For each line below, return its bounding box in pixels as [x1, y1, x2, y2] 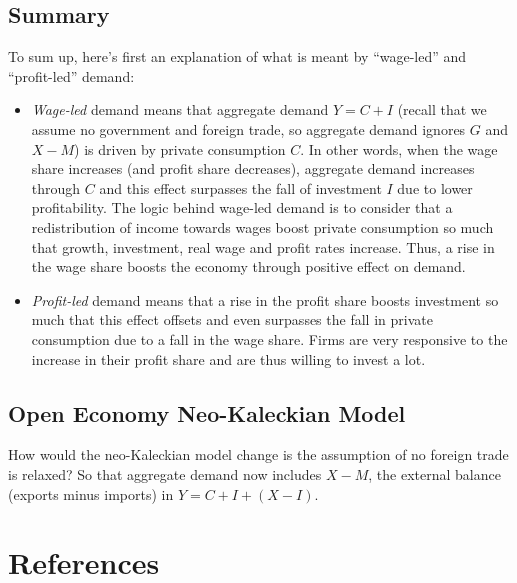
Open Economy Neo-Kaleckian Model [8, 397, 406, 428]
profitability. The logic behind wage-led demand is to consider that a [31, 197, 453, 218]
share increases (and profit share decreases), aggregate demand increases [31, 158, 475, 179]
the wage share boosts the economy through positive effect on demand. [31, 256, 466, 277]
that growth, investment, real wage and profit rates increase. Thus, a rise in [31, 236, 495, 257]
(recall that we [397, 99, 487, 120]
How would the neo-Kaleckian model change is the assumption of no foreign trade [8, 444, 509, 465]
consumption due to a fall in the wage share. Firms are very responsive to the [31, 328, 508, 349]
